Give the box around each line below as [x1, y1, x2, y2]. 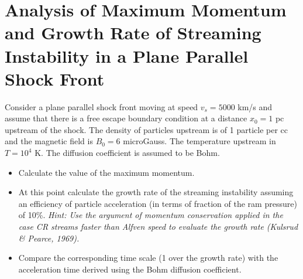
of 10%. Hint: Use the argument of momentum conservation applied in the [18, 209, 283, 221]
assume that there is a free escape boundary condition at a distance [5, 112, 247, 124]
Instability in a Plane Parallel [5, 43, 249, 67]
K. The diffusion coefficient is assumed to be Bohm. [35, 147, 220, 159]
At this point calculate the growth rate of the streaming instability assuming [18, 186, 294, 198]
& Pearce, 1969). [18, 232, 80, 244]
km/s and [237, 100, 273, 113]
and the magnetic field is [5, 135, 93, 147]
